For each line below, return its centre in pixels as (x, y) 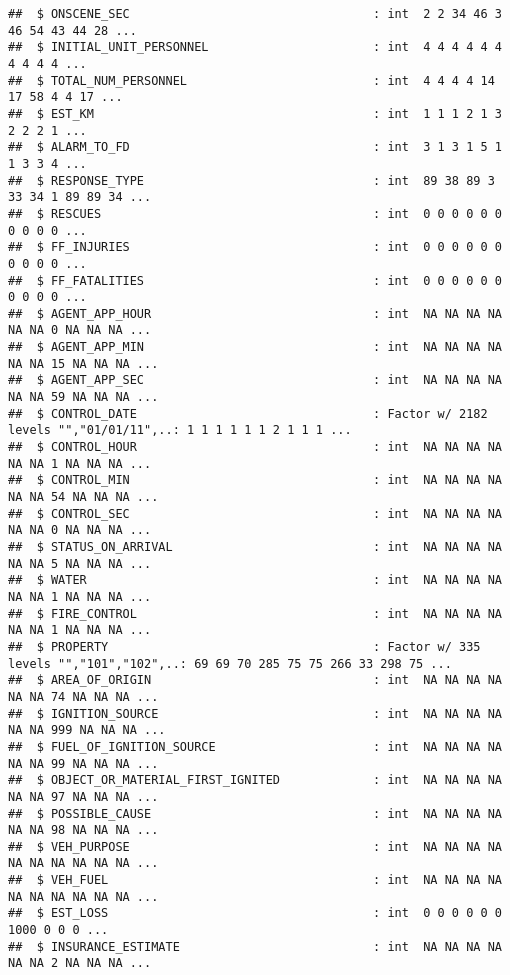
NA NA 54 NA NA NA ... (83, 497)
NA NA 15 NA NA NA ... (83, 363)
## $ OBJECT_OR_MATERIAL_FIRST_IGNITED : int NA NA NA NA (255, 780)
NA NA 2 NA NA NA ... (80, 963)
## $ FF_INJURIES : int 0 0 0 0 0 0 (255, 247)
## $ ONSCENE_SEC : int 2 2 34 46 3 (255, 14)
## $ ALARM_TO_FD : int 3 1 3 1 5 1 (255, 147)
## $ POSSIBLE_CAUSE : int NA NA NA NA (255, 813)
